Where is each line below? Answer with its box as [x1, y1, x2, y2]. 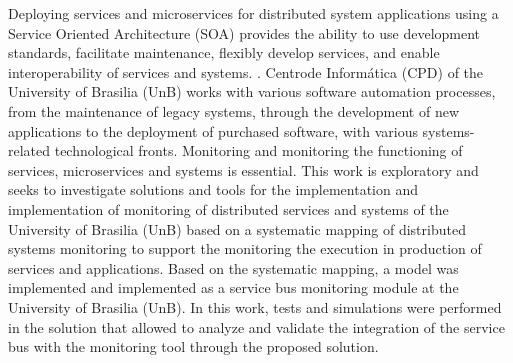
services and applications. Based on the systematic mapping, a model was [8, 257, 459, 278]
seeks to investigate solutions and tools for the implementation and [8, 179, 418, 200]
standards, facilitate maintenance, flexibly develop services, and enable [8, 42, 440, 63]
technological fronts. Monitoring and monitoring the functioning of [54, 140, 463, 161]
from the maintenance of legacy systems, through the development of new [8, 100, 459, 121]
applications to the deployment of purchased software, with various [8, 120, 418, 141]
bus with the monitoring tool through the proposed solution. [8, 336, 379, 357]
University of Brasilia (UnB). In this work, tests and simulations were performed [8, 296, 502, 317]
